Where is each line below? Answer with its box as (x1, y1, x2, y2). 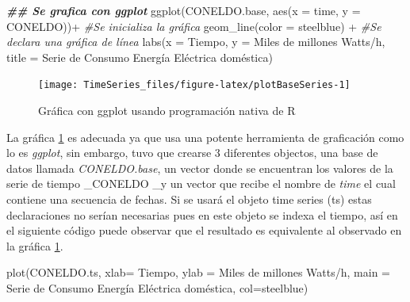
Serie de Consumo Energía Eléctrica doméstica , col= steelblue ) (6, 279, 308, 296)
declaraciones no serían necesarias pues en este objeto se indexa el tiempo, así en (6, 206, 398, 223)
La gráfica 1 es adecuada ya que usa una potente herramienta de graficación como (6, 128, 404, 145)
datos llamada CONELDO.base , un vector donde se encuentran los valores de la (6, 159, 393, 176)
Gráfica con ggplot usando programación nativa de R (38, 102, 296, 119)
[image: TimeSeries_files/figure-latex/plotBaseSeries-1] (38, 79, 351, 91)
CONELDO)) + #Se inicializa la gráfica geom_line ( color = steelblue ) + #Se (6, 17, 381, 34)
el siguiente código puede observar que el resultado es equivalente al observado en (6, 222, 402, 239)
